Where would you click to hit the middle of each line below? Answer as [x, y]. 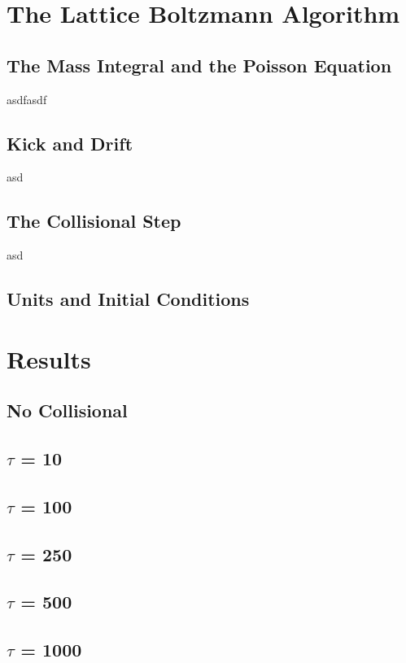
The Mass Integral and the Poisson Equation [199, 65]
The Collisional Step [94, 221]
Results [49, 358]
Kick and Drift [70, 143]
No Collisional [67, 410]
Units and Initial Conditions [128, 299]
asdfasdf [27, 99]
